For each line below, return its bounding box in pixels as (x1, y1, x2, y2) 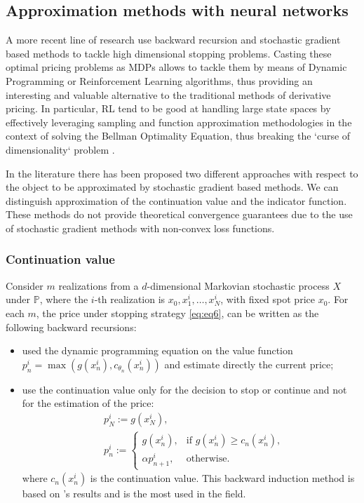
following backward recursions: (6, 319, 137, 334)
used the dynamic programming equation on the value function (22, 343, 293, 358)
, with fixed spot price (220, 292, 315, 307)
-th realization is (94, 292, 166, 307)
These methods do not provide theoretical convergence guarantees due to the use (6, 207, 353, 222)
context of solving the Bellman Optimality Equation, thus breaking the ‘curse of (6, 128, 351, 143)
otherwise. (186, 454, 230, 464)
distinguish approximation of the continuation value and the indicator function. (6, 193, 347, 208)
